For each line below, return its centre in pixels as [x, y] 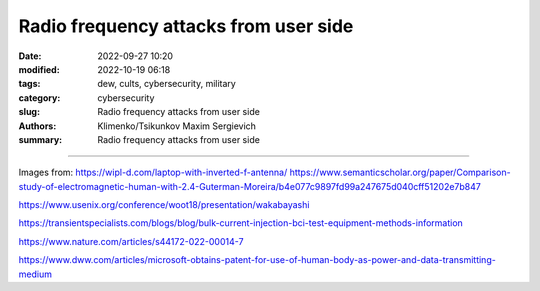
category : [39, 97]
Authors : [37, 126]
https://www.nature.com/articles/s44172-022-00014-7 [131, 241]
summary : [40, 139]
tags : [29, 84]
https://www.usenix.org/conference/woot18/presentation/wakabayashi [164, 205]
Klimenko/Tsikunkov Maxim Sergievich [177, 126]
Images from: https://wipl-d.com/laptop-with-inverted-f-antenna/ [153, 172]
